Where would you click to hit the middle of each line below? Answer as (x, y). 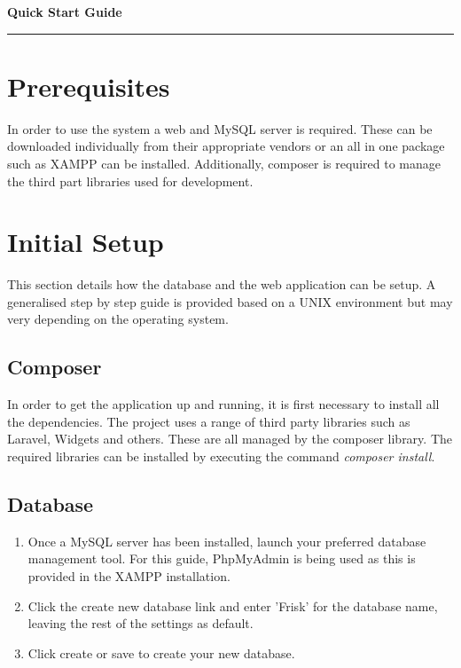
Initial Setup (86, 242)
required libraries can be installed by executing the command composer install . (221, 456)
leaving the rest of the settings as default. (141, 623)
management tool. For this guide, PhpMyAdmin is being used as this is (222, 558)
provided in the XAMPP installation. (129, 575)
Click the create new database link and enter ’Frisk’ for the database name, (233, 605)
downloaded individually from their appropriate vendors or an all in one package (226, 146)
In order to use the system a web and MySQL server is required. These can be (220, 128)
